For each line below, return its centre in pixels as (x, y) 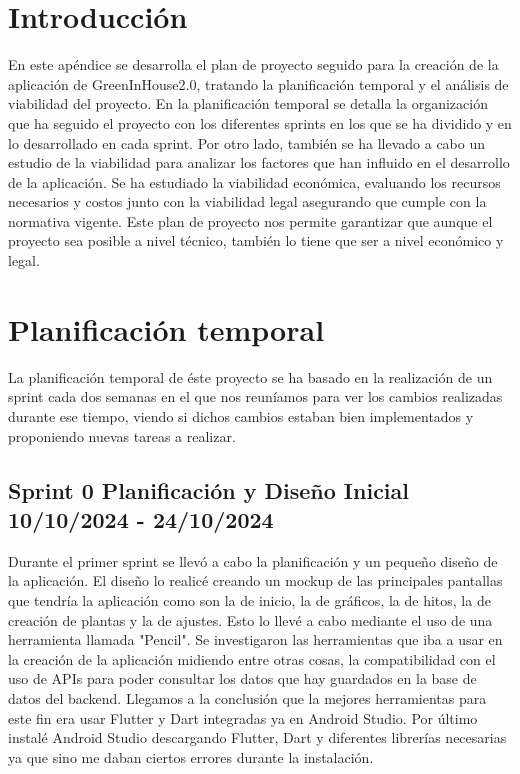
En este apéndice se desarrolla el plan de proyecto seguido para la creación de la (253, 64)
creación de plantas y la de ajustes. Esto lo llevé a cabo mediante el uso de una (250, 619)
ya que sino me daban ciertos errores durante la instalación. (191, 756)
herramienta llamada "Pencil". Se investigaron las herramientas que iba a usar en (255, 639)
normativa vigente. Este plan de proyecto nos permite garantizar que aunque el (250, 220)
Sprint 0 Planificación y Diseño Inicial (208, 489)
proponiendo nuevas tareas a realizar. (122, 435)
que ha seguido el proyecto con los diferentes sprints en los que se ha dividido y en (260, 122)
